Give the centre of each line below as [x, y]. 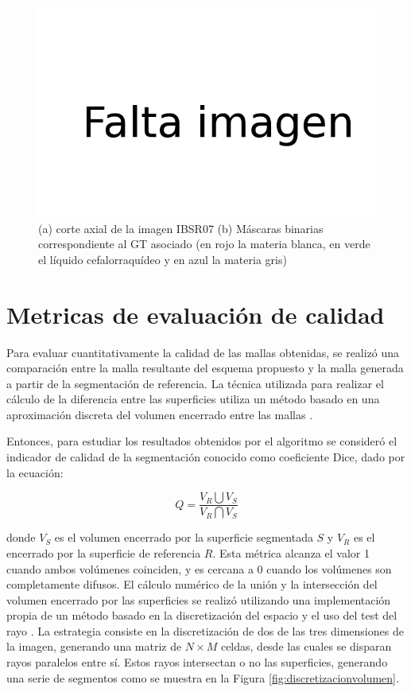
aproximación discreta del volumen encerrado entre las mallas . [160, 414]
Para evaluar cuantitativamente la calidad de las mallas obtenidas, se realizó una [203, 352]
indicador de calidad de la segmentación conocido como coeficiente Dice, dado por [206, 457]
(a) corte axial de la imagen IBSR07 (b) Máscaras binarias [181, 228]
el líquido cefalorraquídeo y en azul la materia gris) [163, 259]
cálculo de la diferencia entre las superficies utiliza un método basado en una [193, 399]
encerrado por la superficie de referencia [104, 552]
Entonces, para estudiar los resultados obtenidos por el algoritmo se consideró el [202, 441]
